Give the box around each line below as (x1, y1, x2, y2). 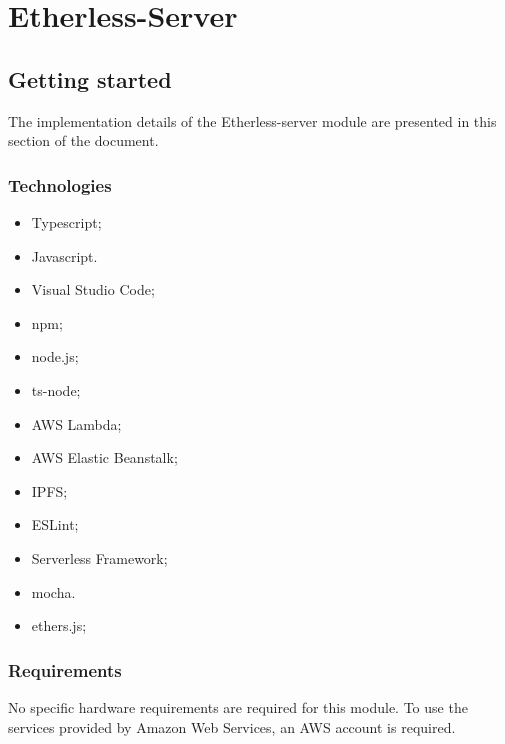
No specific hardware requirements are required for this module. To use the (8, 696, 468, 717)
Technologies (8, 172, 112, 197)
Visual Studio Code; (31, 279, 155, 300)
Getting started (8, 63, 172, 94)
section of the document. (8, 130, 159, 151)
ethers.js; (31, 615, 87, 636)
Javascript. (31, 245, 98, 266)
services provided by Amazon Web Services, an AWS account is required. (8, 716, 456, 737)
